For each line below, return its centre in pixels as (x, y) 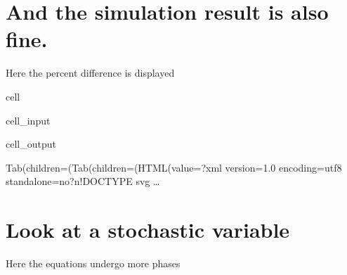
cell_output (31, 144)
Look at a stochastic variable (148, 230)
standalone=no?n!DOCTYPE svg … (83, 181)
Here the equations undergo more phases (93, 263)
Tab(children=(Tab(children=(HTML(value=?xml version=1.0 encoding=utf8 (174, 167)
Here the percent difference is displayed (90, 73)
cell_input (28, 120)
